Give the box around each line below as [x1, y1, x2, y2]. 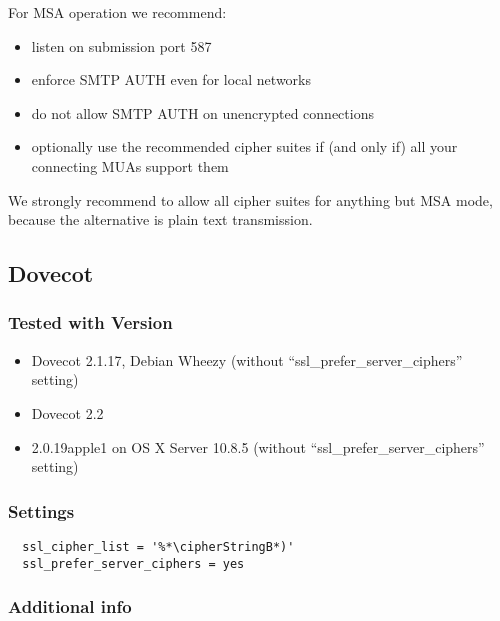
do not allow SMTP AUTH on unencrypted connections [31, 102, 374, 123]
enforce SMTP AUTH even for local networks [31, 69, 311, 90]
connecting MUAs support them [31, 155, 229, 176]
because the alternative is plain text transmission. [8, 209, 313, 230]
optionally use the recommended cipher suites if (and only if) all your [31, 136, 458, 157]
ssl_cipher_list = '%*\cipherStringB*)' [22, 539, 295, 554]
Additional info [8, 594, 132, 619]
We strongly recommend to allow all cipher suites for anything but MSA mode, [8, 189, 493, 210]
